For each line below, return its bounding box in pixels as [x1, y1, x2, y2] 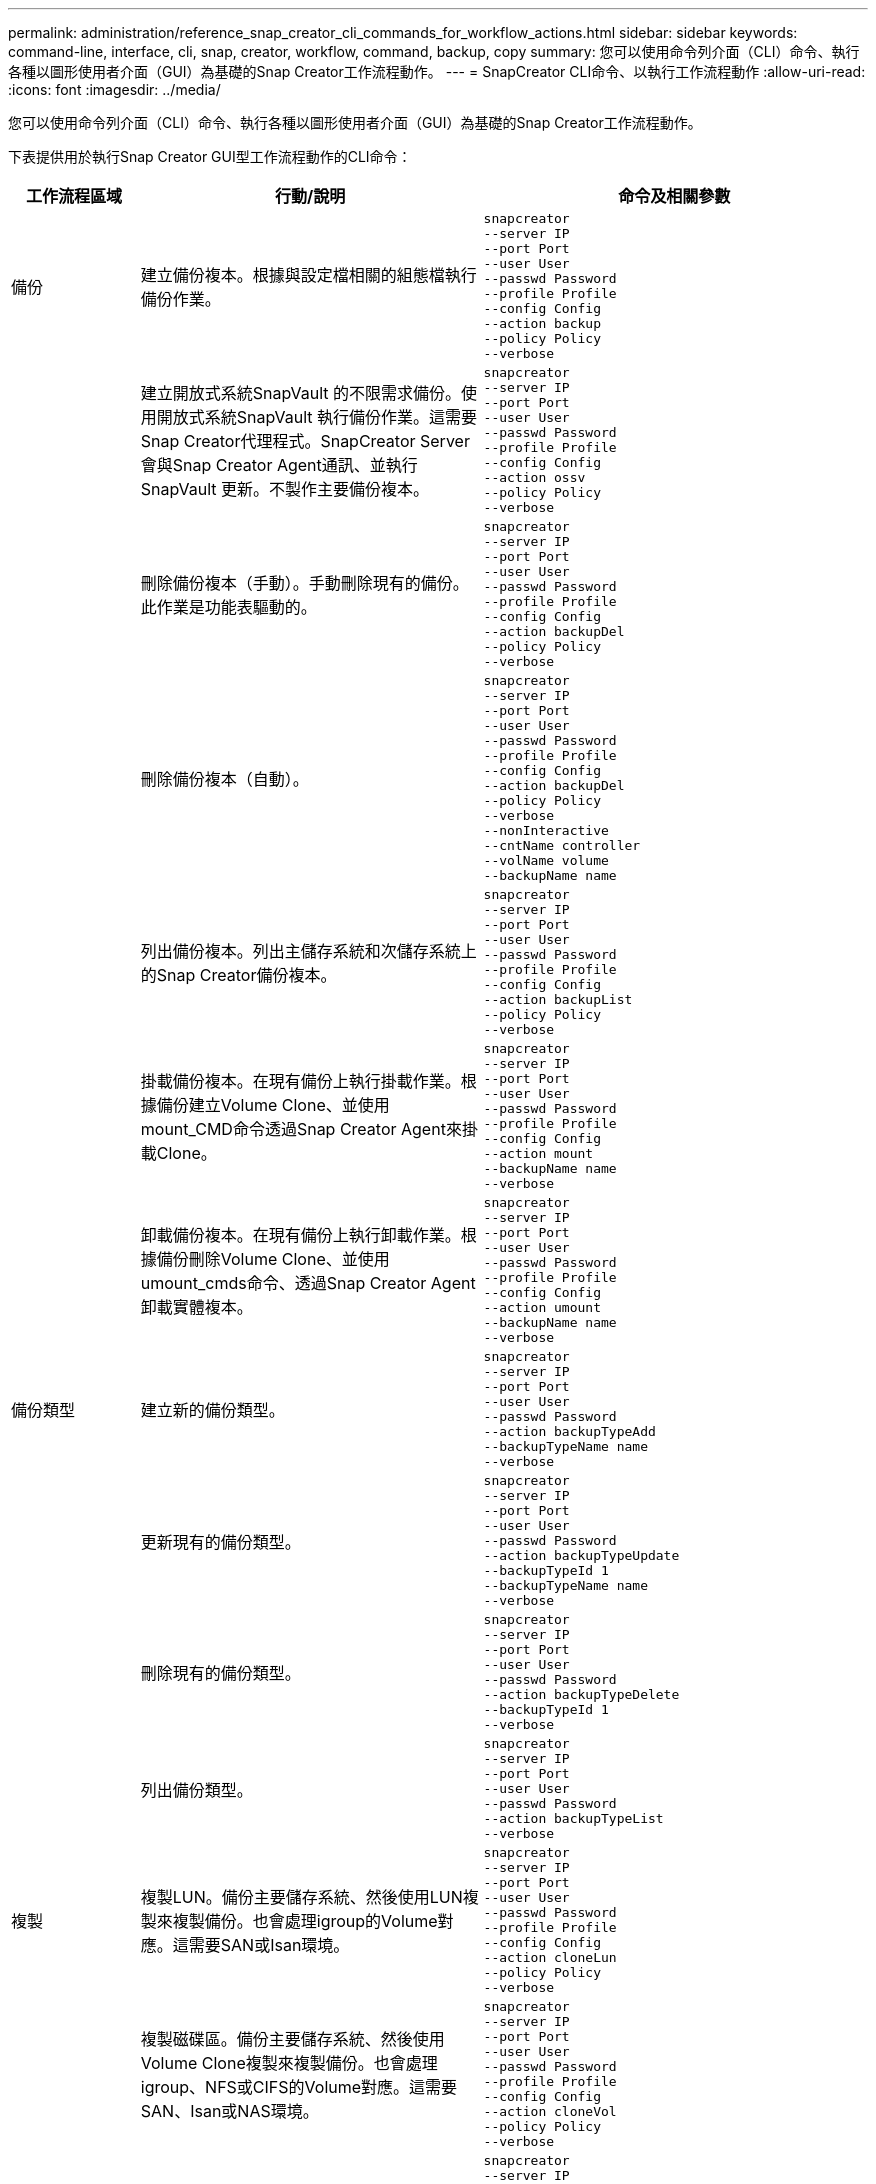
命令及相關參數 [618, 186, 731, 206]
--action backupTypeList [483, 1811, 664, 1826]
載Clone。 [140, 1143, 217, 1163]
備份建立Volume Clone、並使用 [156, 1095, 390, 1115]
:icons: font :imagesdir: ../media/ [8, 81, 221, 98]
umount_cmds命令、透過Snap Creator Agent [140, 1273, 476, 1293]
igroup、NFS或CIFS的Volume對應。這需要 [140, 2077, 458, 2097]
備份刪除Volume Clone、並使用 [156, 1249, 390, 1269]
